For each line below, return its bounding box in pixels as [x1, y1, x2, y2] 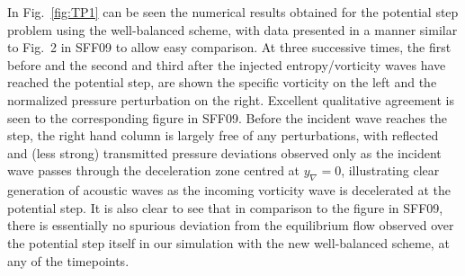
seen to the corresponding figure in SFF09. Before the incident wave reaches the [7, 108, 448, 127]
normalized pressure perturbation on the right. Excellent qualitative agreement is [7, 90, 454, 109]
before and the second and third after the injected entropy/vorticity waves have [7, 55, 446, 74]
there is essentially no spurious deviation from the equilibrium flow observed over [7, 216, 454, 235]
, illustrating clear [341, 161, 440, 180]
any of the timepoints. [7, 251, 130, 270]
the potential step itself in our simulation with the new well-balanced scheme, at [7, 233, 450, 252]
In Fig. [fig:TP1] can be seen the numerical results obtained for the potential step [7, 3, 459, 21]
